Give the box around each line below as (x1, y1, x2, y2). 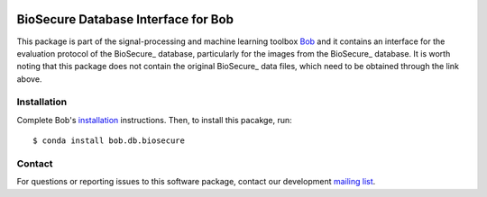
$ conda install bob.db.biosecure (32, 136, 185, 146)
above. (16, 73, 42, 85)
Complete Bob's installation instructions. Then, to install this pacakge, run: (16, 114, 292, 125)
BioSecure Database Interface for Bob (16, 12, 234, 27)
